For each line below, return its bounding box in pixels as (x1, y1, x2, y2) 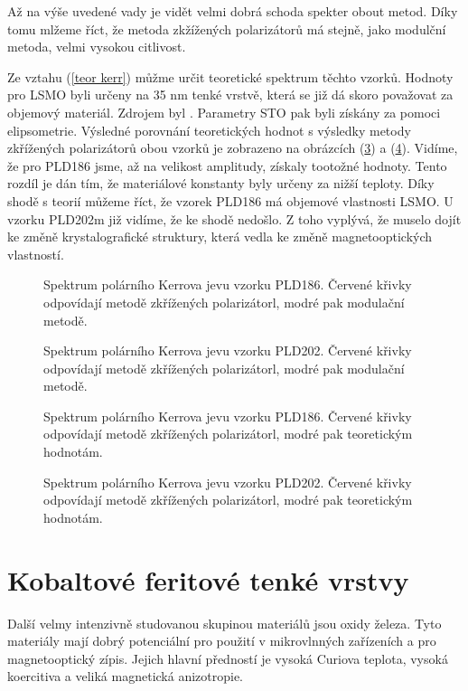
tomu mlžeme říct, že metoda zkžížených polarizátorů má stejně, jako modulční (7, 19, 446, 38)
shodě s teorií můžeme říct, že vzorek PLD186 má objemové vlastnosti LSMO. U (7, 191, 454, 210)
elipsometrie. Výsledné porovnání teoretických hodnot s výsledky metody (7, 120, 411, 139)
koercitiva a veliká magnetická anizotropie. (7, 667, 244, 686)
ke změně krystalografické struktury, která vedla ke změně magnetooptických (7, 227, 433, 246)
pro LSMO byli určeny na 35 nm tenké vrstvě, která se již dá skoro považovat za (7, 85, 454, 104)
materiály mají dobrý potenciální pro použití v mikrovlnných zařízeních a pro (7, 631, 436, 650)
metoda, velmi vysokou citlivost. (7, 37, 186, 56)
